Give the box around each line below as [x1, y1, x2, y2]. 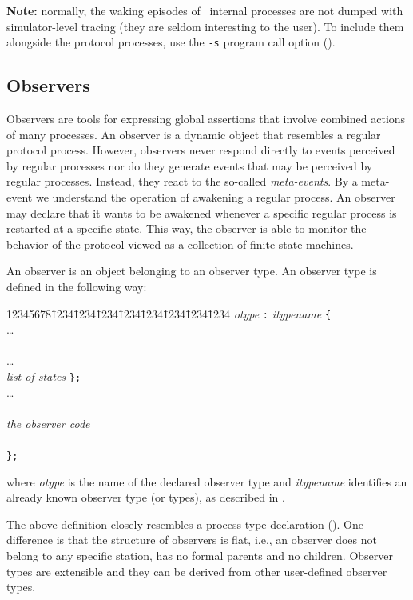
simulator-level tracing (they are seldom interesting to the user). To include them [6, 18, 404, 34]
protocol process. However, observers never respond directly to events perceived [6, 142, 395, 158]
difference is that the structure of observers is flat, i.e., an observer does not [6, 531, 377, 548]
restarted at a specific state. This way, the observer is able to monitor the [6, 220, 367, 237]
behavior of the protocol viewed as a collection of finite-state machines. [6, 235, 354, 252]
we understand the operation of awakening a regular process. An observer [35, 189, 395, 206]
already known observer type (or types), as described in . [6, 489, 285, 506]
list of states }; [6, 368, 81, 385]
